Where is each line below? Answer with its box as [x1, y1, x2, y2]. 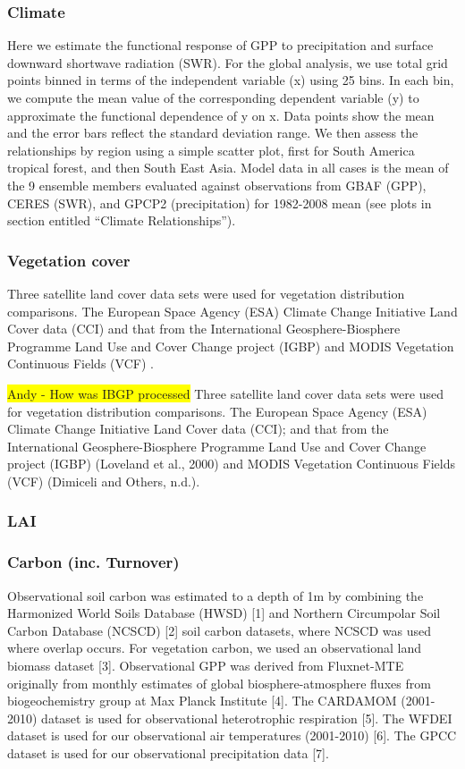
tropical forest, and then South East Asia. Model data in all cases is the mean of [7, 158, 449, 177]
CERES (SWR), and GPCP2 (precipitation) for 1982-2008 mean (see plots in [7, 193, 432, 212]
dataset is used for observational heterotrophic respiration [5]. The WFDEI [41, 708, 452, 727]
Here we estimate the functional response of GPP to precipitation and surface [7, 36, 434, 55]
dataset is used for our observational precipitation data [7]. [7, 743, 329, 762]
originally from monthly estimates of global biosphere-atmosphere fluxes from [7, 673, 431, 692]
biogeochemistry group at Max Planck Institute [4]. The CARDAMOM [7, 691, 397, 710]
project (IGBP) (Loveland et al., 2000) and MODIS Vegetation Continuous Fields [7, 454, 456, 473]
